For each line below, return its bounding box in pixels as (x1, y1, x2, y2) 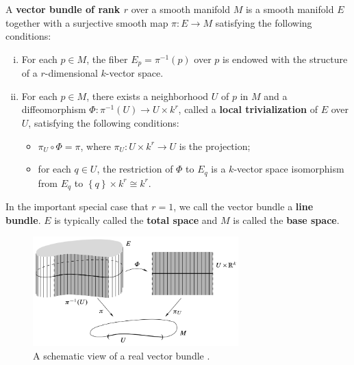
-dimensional (45, 66, 98, 80)
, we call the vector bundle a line (173, 199, 314, 214)
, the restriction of (97, 162, 173, 176)
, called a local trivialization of (178, 102, 318, 116)
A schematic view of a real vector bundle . (33, 348, 210, 362)
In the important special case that (5, 199, 149, 214)
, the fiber (86, 51, 128, 66)
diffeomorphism (21, 102, 86, 116)
